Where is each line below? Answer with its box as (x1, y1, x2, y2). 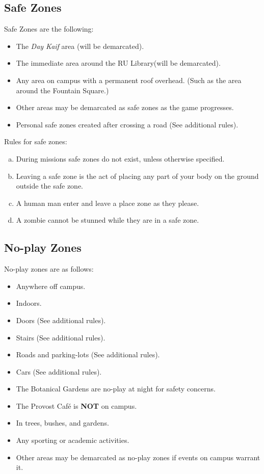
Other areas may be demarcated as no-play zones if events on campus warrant (16, 452, 260, 462)
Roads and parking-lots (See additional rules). (16, 349, 160, 360)
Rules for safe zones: (4, 136, 67, 147)
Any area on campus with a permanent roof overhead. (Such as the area (16, 74, 242, 85)
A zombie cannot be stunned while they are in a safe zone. (16, 215, 199, 225)
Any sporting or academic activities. (16, 435, 129, 445)
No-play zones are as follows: (4, 264, 94, 274)
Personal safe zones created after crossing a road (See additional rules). (16, 119, 239, 129)
